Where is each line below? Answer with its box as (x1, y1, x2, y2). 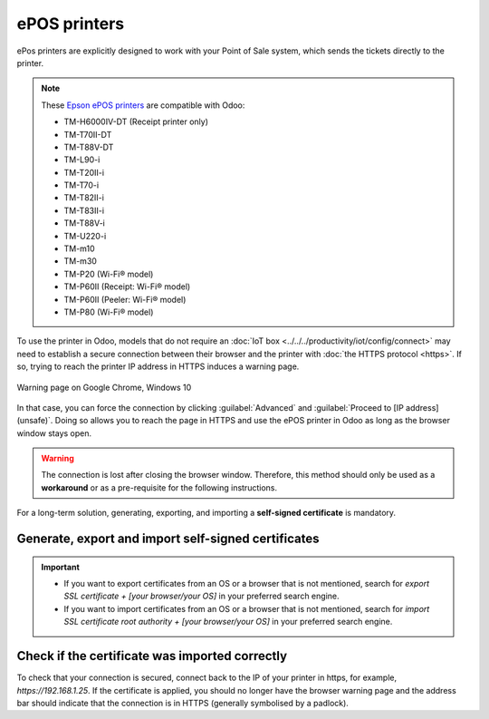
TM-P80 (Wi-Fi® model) (63, 306, 154, 317)
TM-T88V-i (63, 218, 106, 228)
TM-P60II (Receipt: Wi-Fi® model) (63, 281, 191, 292)
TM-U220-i (63, 230, 107, 241)
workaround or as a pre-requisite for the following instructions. (41, 481, 278, 493)
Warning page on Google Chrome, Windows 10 (16, 382, 192, 393)
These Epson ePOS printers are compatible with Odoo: (41, 100, 245, 111)
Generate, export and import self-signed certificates (16, 531, 320, 547)
